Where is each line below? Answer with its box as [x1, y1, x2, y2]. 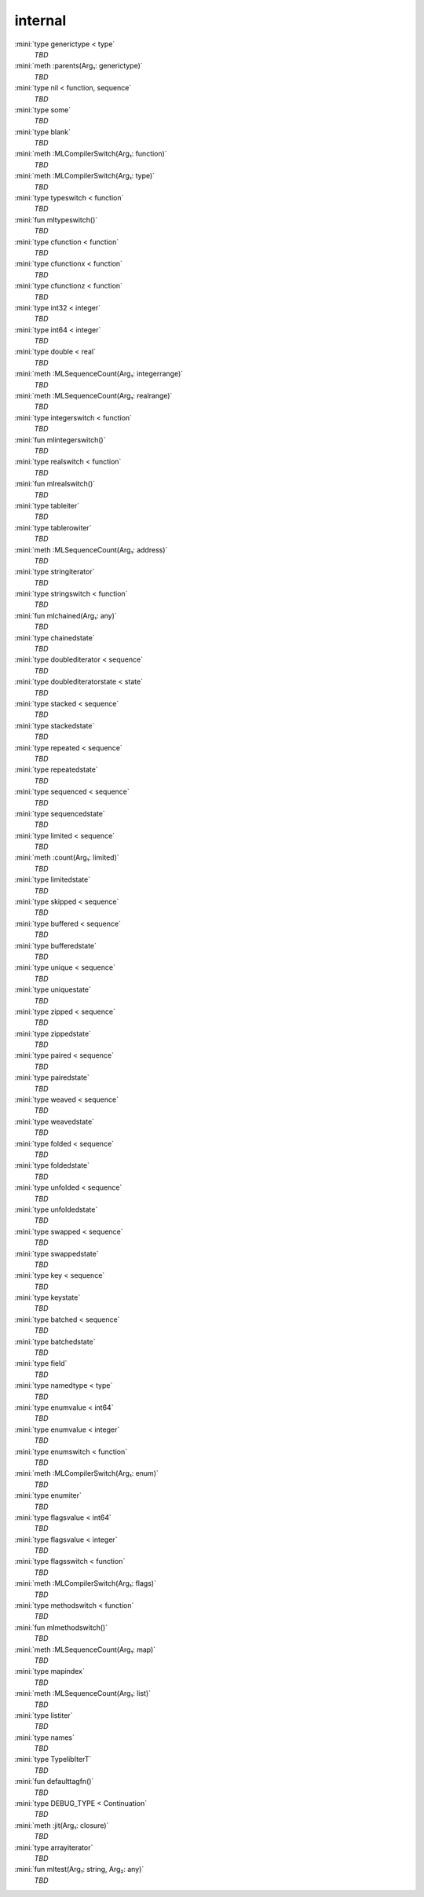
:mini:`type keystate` [14, 1293, 81, 1302]
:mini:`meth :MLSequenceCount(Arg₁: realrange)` [14, 391, 173, 401]
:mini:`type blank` [14, 127, 71, 137]
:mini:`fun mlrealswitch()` [14, 479, 96, 489]
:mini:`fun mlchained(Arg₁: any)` [14, 611, 117, 620]
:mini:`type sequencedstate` [14, 809, 105, 818]
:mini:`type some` [14, 105, 71, 114]
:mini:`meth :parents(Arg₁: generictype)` [14, 61, 143, 71]
